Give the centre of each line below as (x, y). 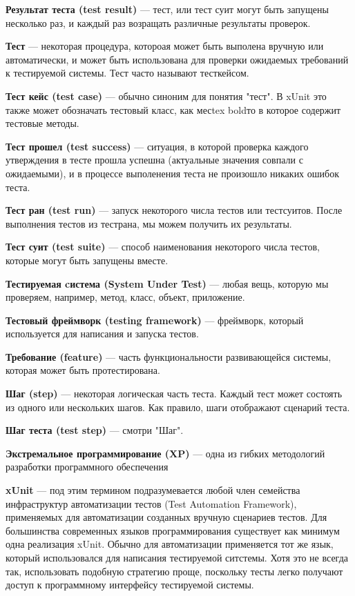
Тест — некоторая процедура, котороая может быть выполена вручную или (165, 46)
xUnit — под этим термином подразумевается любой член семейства (153, 490)
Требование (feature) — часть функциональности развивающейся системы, (169, 356)
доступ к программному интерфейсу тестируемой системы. (130, 585)
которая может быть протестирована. (83, 370)
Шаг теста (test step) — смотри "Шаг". (95, 430)
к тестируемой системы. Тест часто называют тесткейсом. (127, 73)
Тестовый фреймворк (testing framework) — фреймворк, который (155, 320)
